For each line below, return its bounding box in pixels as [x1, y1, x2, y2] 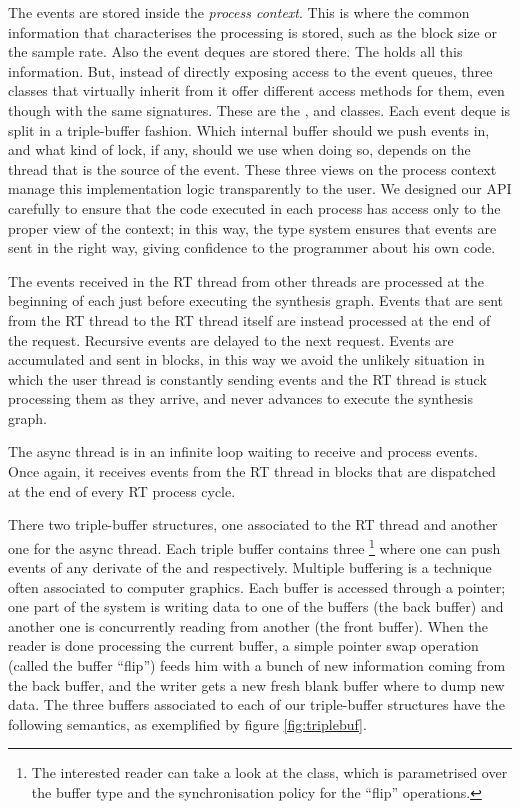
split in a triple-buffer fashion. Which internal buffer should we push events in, [8, 119, 490, 140]
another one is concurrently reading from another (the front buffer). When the [8, 615, 488, 636]
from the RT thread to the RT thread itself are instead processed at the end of [8, 309, 491, 330]
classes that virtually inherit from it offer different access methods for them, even [8, 80, 505, 101]
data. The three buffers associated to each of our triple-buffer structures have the [8, 694, 505, 715]
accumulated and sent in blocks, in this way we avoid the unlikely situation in [8, 349, 485, 370]
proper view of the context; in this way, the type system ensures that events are [8, 217, 497, 238]
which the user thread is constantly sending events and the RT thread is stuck [8, 368, 487, 389]
